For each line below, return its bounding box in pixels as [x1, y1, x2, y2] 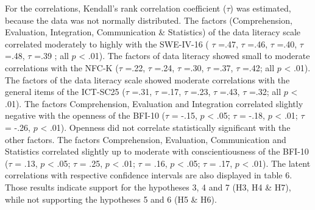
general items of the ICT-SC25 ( [5, 85, 126, 98]
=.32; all [249, 85, 281, 98]
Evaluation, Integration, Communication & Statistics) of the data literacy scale [5, 26, 301, 38]
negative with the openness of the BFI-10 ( [5, 109, 166, 122]
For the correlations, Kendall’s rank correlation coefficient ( [5, 2, 227, 14]
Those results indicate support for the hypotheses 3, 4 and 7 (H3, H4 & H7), [5, 180, 291, 193]
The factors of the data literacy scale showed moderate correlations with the [5, 73, 290, 86]
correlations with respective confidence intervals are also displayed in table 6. [5, 169, 292, 181]
